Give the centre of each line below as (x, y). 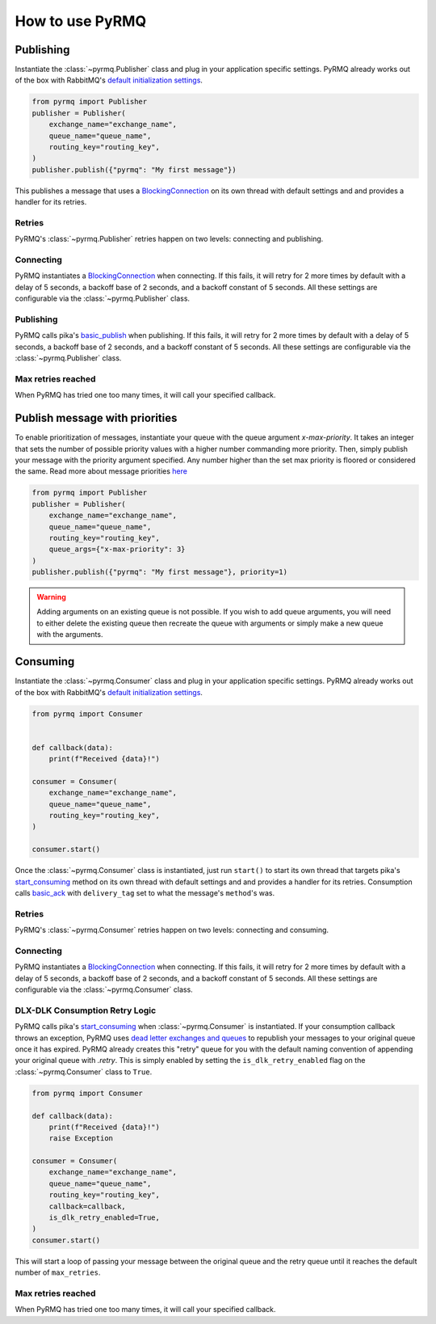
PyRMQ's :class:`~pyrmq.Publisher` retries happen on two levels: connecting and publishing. (169, 239)
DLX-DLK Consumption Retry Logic (86, 1010)
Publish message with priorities (96, 418)
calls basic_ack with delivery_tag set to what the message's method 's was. (145, 892)
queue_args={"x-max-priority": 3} (117, 549)
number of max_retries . (58, 1272)
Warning (51, 597)
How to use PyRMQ (81, 21)
